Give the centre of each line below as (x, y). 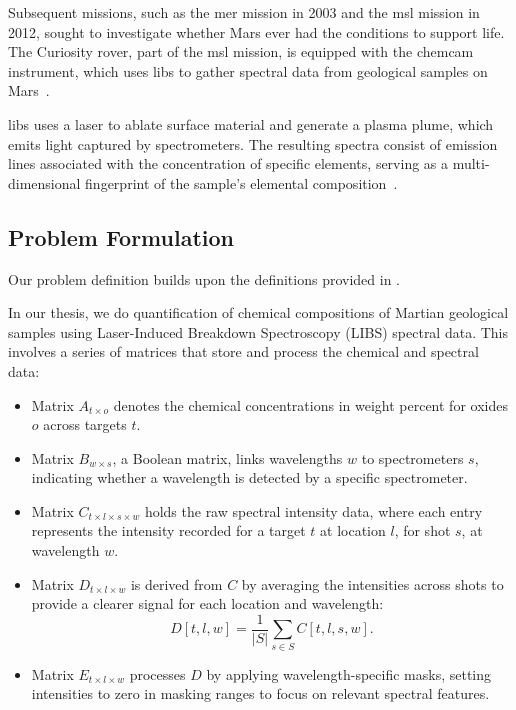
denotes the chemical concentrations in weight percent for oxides (310, 404)
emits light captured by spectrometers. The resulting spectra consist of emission (253, 143)
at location (353, 530)
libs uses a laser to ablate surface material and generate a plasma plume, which (251, 123)
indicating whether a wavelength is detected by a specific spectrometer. (249, 477)
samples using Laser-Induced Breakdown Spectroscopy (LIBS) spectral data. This (258, 331)
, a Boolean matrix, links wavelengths (227, 457)
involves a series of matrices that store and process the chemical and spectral (243, 351)
